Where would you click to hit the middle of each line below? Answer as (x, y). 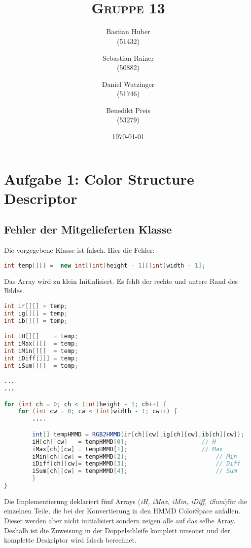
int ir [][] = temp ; (36, 306)
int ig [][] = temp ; (36, 313)
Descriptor (41, 198)
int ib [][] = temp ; (36, 321)
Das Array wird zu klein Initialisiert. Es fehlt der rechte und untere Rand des (121, 281)
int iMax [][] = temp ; (41, 344)
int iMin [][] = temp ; (41, 351)
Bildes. (14, 291)
